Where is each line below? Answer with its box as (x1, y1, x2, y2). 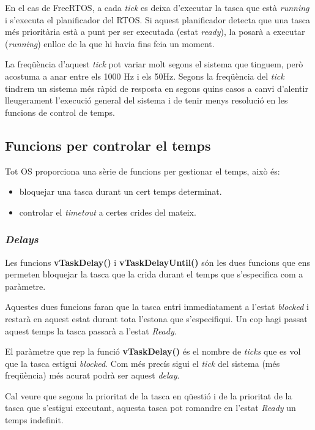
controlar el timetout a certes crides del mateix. (19, 205, 196, 218)
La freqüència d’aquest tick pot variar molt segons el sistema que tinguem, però (5, 58, 303, 70)
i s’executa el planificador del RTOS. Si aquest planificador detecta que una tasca (5, 13, 311, 26)
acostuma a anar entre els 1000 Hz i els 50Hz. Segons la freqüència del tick (5, 69, 284, 82)
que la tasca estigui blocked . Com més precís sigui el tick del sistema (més (5, 356, 280, 369)
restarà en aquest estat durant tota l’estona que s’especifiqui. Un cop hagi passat (5, 312, 308, 325)
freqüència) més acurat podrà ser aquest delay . (5, 369, 180, 382)
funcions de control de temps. (5, 105, 115, 118)
